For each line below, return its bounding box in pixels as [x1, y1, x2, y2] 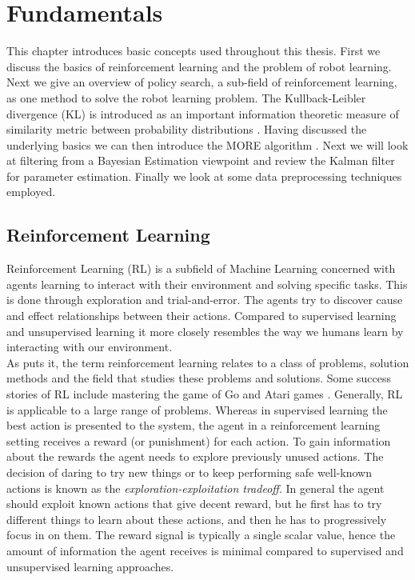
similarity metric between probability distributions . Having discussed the [6, 121, 367, 138]
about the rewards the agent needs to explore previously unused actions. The [6, 448, 384, 465]
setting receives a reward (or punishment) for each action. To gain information [6, 432, 391, 449]
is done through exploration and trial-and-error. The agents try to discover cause [6, 291, 403, 308]
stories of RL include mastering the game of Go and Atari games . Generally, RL [6, 386, 403, 402]
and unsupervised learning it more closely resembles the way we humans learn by [6, 322, 404, 339]
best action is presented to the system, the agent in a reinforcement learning [6, 417, 381, 434]
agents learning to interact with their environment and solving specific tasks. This [6, 275, 408, 292]
